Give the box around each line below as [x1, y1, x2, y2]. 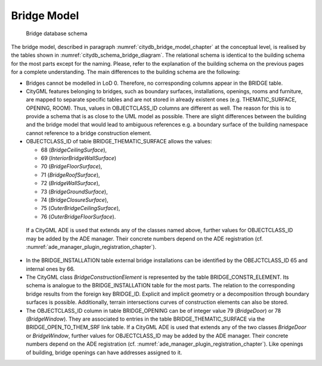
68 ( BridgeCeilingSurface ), [41, 146, 107, 153]
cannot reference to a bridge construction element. [26, 129, 152, 137]
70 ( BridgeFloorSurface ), [41, 163, 103, 170]
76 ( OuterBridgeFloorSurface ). [41, 213, 116, 220]
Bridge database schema [26, 30, 88, 37]
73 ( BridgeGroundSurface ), [41, 188, 108, 195]
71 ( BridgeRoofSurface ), [41, 171, 101, 179]
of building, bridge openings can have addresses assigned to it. [26, 349, 182, 356]
